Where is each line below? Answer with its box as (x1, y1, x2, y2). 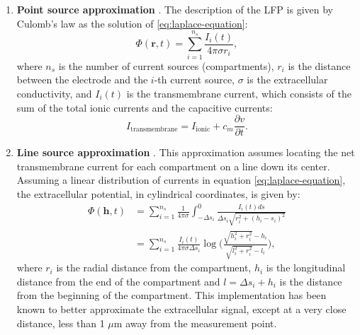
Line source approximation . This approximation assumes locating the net (16, 145, 355, 160)
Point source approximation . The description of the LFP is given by (16, 2, 333, 16)
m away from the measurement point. (113, 315, 277, 330)
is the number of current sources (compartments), (58, 58, 274, 73)
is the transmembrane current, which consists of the (126, 86, 351, 100)
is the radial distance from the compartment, (56, 260, 252, 275)
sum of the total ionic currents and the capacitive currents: (16, 100, 273, 114)
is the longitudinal (266, 260, 346, 275)
